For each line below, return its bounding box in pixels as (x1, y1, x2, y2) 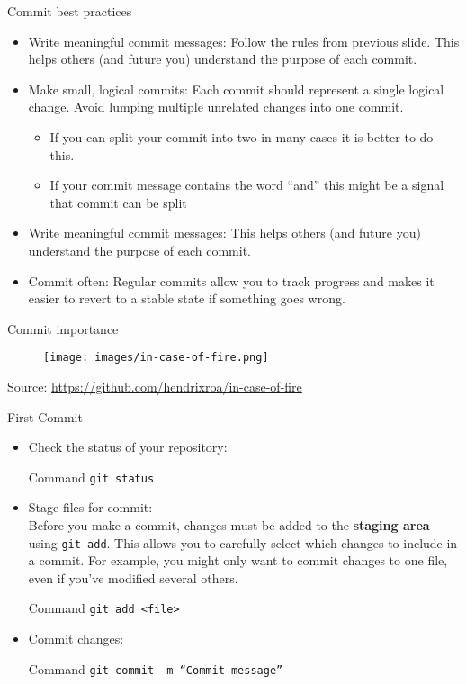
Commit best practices (7, 2, 132, 20)
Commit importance (7, 319, 119, 337)
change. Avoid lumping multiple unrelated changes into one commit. (28, 97, 404, 116)
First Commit (7, 407, 83, 426)
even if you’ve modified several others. (28, 568, 238, 587)
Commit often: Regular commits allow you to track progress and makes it (28, 271, 435, 290)
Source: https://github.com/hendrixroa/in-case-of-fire (7, 376, 302, 395)
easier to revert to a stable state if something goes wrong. (28, 289, 345, 308)
